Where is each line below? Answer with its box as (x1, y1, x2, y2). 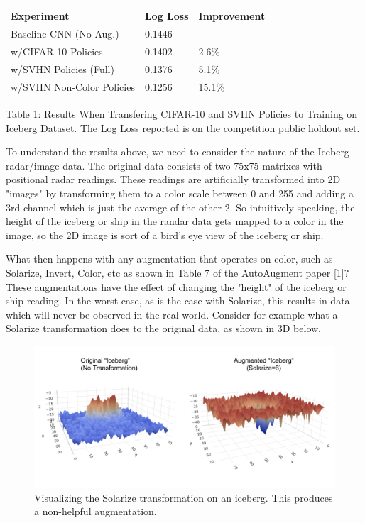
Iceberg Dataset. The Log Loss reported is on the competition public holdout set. (6, 120, 360, 135)
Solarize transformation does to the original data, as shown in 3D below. (6, 321, 322, 336)
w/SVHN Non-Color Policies (11, 79, 135, 94)
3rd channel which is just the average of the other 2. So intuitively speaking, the (6, 199, 355, 214)
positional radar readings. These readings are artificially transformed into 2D (6, 172, 341, 187)
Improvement (198, 8, 266, 23)
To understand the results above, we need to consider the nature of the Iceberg (6, 144, 349, 159)
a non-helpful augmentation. (34, 504, 157, 519)
